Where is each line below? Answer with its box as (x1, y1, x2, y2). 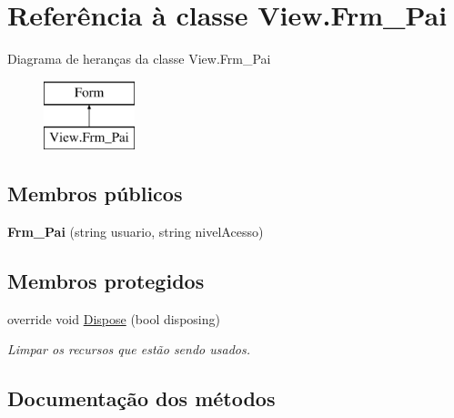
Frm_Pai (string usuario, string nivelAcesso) (7, 222, 264, 241)
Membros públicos (7, 179, 183, 208)
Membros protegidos (7, 267, 205, 295)
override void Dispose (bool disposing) (7, 309, 220, 328)
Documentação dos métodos (7, 384, 276, 413)
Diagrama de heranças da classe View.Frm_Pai (7, 49, 271, 68)
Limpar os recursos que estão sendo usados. (7, 340, 250, 359)
